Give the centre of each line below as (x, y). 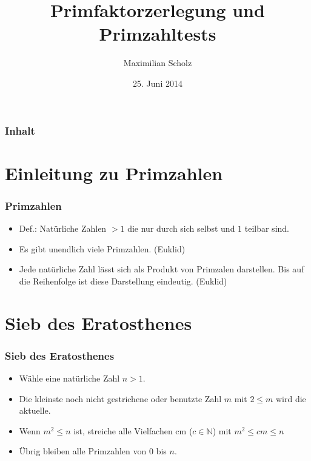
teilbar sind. (267, 228)
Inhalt (20, 130)
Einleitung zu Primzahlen (114, 173)
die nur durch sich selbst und (181, 228)
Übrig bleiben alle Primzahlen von (83, 451)
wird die (291, 398)
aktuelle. (35, 410)
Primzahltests (158, 34)
